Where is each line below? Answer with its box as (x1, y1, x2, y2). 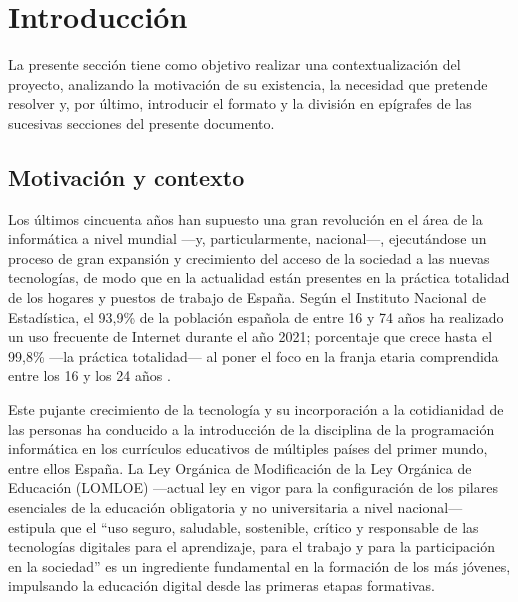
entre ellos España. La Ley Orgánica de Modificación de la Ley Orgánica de (8, 457, 472, 478)
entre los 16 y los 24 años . (8, 365, 171, 386)
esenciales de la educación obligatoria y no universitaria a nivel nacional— (8, 497, 463, 518)
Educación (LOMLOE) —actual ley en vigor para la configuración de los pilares (8, 477, 498, 498)
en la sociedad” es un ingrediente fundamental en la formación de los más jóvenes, (8, 555, 511, 576)
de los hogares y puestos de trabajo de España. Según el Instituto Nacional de (8, 287, 486, 308)
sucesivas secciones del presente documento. (8, 112, 275, 133)
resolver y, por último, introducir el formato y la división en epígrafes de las (8, 93, 472, 114)
